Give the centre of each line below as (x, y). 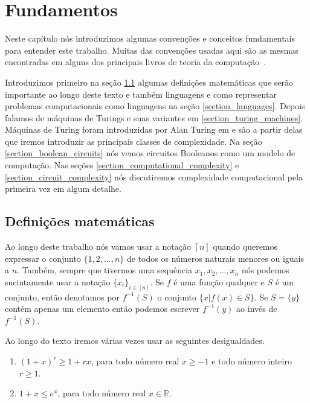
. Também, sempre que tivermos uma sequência (105, 270)
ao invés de (257, 309)
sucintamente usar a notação (58, 281)
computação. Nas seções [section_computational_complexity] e (122, 165)
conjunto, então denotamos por (62, 297)
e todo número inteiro (252, 361)
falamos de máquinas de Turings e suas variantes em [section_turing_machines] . (154, 117)
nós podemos (265, 270)
